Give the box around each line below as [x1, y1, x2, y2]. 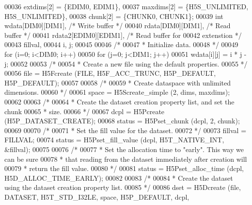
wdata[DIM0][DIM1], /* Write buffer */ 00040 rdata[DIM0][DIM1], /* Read [4, 20, 231, 31]
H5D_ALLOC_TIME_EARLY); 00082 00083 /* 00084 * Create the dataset [4, 172, 233, 183]
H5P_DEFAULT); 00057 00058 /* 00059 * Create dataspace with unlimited [4, 77, 231, 87]
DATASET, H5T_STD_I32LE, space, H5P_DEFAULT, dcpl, [4, 191, 189, 202]
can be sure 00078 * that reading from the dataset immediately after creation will [4, 154, 247, 164]
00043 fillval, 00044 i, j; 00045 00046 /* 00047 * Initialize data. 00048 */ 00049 [4, 39, 238, 50]
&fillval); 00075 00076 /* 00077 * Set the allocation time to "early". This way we [4, 144, 244, 154]
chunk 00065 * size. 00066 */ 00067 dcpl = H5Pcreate [4, 106, 165, 116]
